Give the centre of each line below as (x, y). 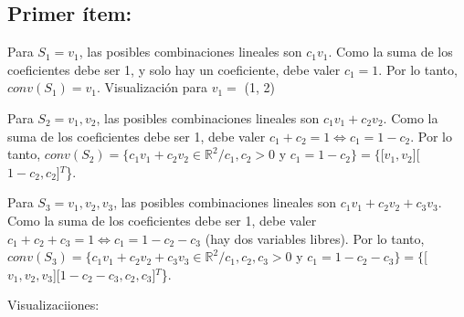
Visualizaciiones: (53, 305)
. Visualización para (152, 87)
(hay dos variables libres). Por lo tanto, (315, 238)
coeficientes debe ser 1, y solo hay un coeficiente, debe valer (174, 69)
